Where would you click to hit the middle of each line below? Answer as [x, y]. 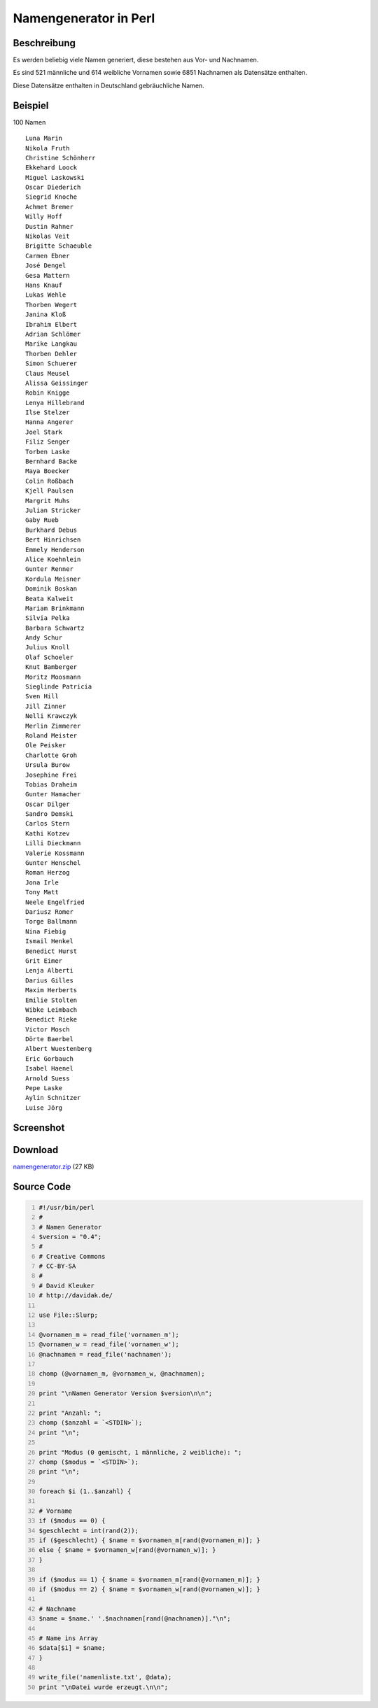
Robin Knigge [48, 393]
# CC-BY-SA [57, 1266]
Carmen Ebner [48, 256]
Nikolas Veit [48, 237]
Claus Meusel [48, 373]
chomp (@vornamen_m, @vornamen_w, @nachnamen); [122, 1374]
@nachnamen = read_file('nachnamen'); [105, 1354]
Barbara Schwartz [55, 628]
